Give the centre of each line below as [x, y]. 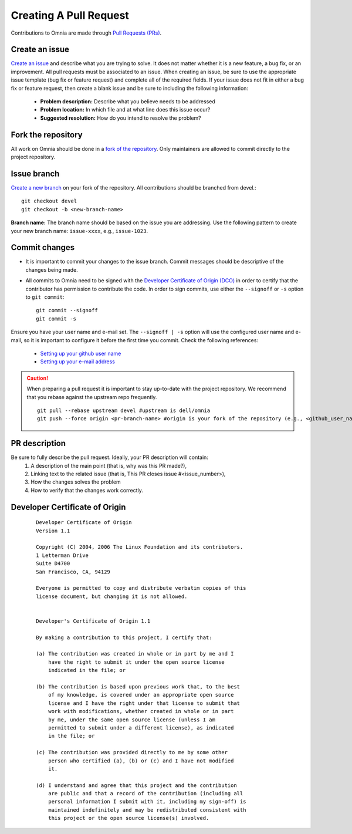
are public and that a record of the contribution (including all [145, 794]
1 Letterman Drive [62, 555]
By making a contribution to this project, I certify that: [124, 637]
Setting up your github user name [81, 353]
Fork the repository [47, 135]
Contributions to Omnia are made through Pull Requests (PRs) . [86, 33]
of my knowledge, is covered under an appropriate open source [141, 695]
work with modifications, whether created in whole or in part [141, 711]
